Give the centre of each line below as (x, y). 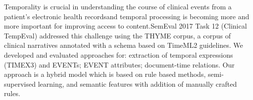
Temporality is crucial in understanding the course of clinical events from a (118, 6)
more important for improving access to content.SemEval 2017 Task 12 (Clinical (126, 26)
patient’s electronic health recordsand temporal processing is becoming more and (127, 16)
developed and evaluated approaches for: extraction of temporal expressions (119, 54)
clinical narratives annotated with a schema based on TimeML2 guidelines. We (124, 45)
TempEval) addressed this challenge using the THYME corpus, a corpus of (117, 35)
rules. (12, 93)
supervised (20, 83)
